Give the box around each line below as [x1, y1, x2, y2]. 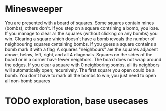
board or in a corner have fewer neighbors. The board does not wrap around [5, 56, 162, 62]
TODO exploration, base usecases [5, 95, 149, 107]
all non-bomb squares [5, 78, 51, 84]
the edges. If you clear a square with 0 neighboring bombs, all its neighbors [5, 62, 160, 68]
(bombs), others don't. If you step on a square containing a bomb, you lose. [5, 25, 160, 31]
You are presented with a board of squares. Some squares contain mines [5, 20, 154, 26]
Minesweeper [5, 3, 63, 15]
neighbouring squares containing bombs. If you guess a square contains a [5, 41, 157, 47]
